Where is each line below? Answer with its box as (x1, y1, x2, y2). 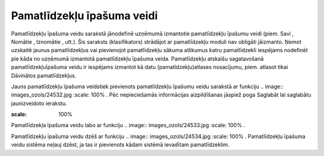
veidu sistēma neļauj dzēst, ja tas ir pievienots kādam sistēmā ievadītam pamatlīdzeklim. (11, 141, 230, 148)
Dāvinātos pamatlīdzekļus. (11, 72, 77, 79)
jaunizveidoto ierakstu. (11, 100, 67, 107)
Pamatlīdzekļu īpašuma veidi (11, 9, 158, 22)
